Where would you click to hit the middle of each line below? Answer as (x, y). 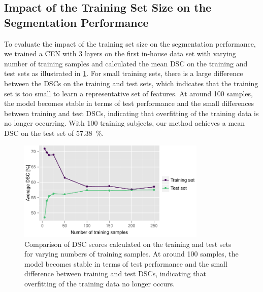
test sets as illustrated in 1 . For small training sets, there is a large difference (124, 73)
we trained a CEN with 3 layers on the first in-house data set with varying (120, 53)
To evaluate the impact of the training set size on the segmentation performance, (130, 43)
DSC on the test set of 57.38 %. (54, 133)
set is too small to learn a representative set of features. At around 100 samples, (128, 93)
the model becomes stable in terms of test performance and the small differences (129, 103)
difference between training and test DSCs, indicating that (115, 273)
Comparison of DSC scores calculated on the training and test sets (128, 244)
